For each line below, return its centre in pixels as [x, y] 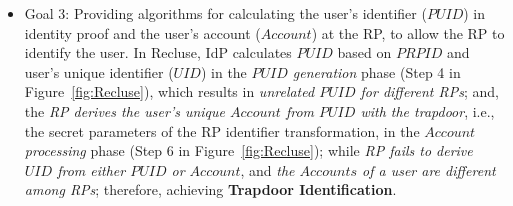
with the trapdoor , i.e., [427, 110]
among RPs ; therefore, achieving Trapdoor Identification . [210, 189]
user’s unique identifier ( [99, 71]
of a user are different [429, 169]
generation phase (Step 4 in [376, 71]
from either [91, 169]
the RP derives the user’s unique [124, 110]
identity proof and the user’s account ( [142, 32]
